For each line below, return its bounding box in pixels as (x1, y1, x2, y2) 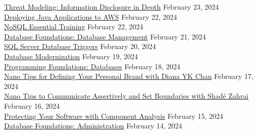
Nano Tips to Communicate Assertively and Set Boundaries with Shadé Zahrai (4, 91, 249, 101)
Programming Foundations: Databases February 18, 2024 (4, 61, 180, 71)
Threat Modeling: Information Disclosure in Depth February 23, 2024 (4, 2, 219, 12)
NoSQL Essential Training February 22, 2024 (4, 21, 143, 32)
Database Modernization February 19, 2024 (4, 51, 138, 61)
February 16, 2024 (4, 100, 60, 111)
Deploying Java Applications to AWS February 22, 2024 (4, 11, 177, 22)
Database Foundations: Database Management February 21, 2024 (4, 31, 206, 41)
